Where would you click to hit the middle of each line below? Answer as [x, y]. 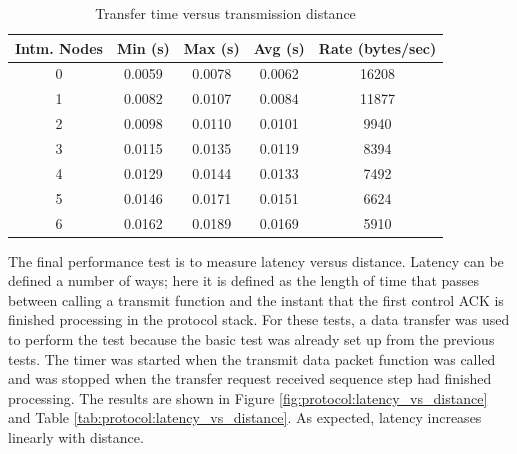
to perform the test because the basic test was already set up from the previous [251, 338]
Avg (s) [279, 47]
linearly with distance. [76, 436]
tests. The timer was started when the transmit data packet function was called [252, 358]
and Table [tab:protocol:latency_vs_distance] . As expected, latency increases [245, 417]
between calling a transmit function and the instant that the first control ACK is [256, 299]
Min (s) [143, 47]
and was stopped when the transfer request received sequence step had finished [250, 378]
